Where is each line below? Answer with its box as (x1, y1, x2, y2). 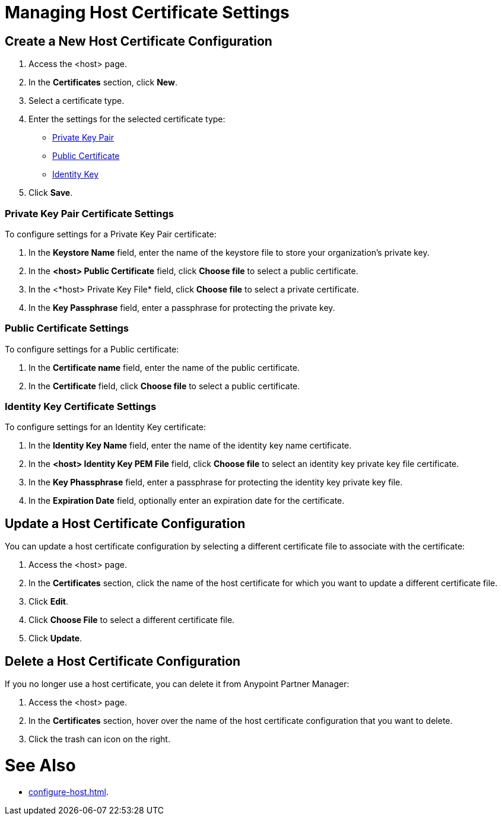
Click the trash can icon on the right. (28, 734, 170, 745)
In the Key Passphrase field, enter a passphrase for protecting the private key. (28, 302, 335, 313)
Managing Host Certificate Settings (5, 2, 290, 23)
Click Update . (28, 633, 82, 644)
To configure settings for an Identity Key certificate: (5, 422, 206, 433)
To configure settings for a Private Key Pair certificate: (5, 228, 217, 239)
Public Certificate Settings (5, 322, 129, 335)
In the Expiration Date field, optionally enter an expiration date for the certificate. (28, 495, 345, 506)
